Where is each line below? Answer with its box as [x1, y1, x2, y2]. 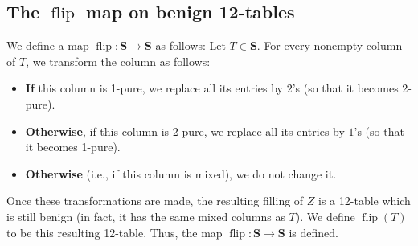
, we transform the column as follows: [26, 52, 211, 69]
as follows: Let [155, 37, 226, 54]
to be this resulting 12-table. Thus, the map [6, 223, 223, 240]
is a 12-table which [318, 192, 411, 209]
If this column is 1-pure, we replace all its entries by [25, 80, 283, 96]
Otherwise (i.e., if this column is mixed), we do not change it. [25, 165, 337, 182]
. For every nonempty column [256, 37, 403, 54]
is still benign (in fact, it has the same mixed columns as [6, 207, 285, 224]
